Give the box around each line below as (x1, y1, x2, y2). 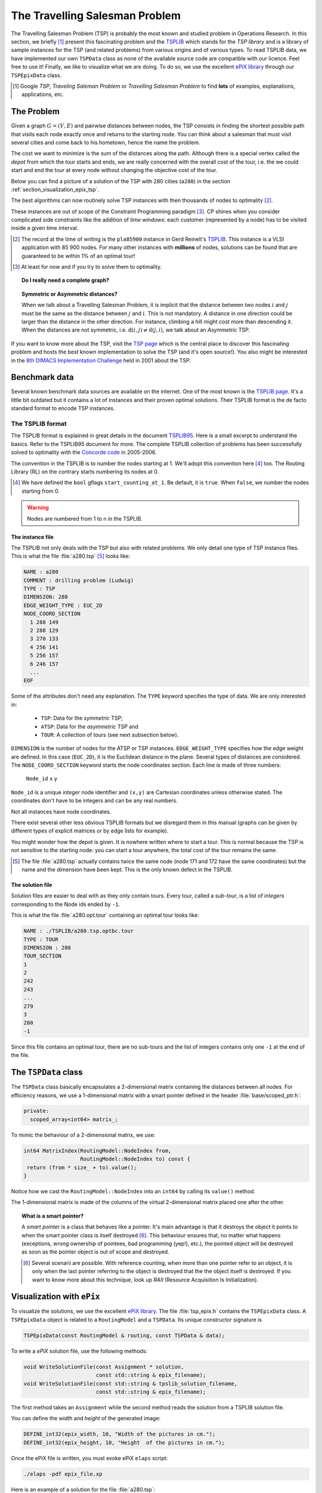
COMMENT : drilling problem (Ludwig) (23, 577, 134, 583)
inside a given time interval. (11, 225, 79, 232)
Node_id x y (26, 775, 58, 782)
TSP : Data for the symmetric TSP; (41, 714, 123, 722)
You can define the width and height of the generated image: (11, 1415, 161, 1422)
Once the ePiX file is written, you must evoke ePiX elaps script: (11, 1454, 168, 1461)
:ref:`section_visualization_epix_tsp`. (11, 186, 100, 193)
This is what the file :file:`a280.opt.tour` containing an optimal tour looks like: (11, 911, 199, 919)
